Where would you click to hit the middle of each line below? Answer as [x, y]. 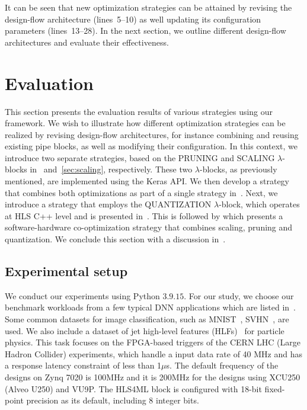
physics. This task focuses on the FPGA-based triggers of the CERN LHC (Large [153, 342]
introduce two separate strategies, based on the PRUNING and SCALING [140, 157]
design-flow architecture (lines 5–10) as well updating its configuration [133, 19]
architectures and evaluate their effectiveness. [87, 42]
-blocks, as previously [239, 169]
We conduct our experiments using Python [82, 295]
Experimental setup [66, 271]
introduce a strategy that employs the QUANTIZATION [108, 204]
